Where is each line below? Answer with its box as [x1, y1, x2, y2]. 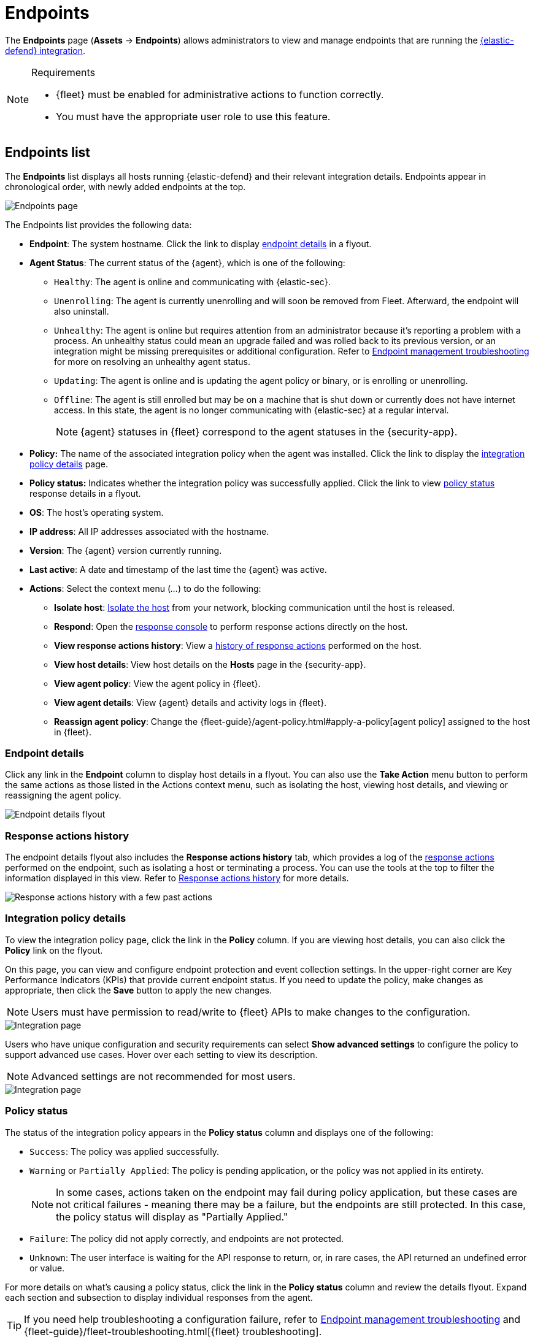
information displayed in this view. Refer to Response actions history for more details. [5, 873, 349, 884]
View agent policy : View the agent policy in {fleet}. [54, 678, 261, 689]
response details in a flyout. [29, 488, 141, 499]
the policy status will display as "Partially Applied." [56, 1210, 288, 1223]
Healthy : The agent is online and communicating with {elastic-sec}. [54, 276, 331, 287]
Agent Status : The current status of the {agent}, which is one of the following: [29, 257, 345, 268]
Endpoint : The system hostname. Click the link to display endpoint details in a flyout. [29, 238, 372, 249]
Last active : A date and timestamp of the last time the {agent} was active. [29, 564, 327, 575]
